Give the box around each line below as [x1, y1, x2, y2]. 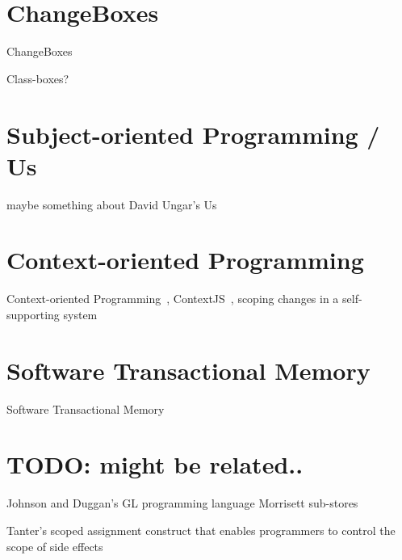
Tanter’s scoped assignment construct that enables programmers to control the [6, 521, 396, 538]
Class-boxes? [6, 69, 69, 86]
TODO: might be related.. [6, 448, 304, 481]
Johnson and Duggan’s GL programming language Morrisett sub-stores [6, 495, 358, 512]
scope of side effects [6, 537, 103, 554]
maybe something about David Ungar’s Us [6, 196, 217, 213]
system [63, 305, 98, 322]
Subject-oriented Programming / [6, 117, 380, 150]
